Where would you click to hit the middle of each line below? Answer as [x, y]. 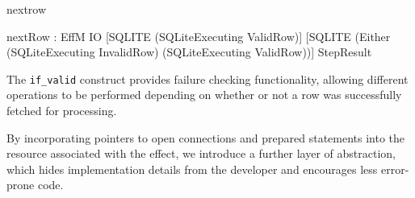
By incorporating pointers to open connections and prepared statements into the [206, 137]
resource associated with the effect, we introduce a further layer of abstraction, [201, 153]
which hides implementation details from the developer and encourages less [192, 169]
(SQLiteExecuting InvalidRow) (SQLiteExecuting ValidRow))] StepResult [189, 52]
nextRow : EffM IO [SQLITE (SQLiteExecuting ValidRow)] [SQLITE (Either [199, 36]
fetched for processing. [62, 111]
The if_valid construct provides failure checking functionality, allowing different [207, 78]
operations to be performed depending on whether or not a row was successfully [204, 95]
